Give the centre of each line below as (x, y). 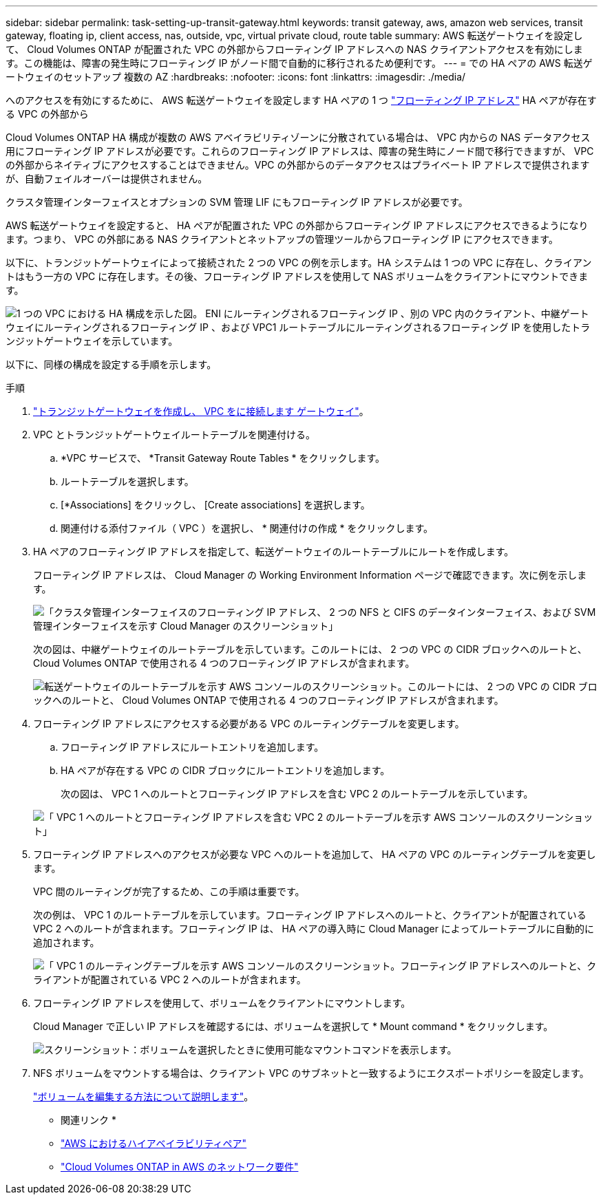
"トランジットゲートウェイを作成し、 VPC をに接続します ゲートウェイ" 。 (201, 411)
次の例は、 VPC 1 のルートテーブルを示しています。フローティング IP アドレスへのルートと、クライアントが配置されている (310, 915)
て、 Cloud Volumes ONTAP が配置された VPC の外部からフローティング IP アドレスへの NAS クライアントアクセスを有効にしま (294, 49)
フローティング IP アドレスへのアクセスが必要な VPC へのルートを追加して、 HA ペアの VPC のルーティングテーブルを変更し (315, 854)
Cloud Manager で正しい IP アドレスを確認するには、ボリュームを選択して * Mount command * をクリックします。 (293, 1026)
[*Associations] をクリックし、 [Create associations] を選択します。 (215, 505)
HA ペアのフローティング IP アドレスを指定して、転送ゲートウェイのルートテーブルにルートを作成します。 (274, 551)
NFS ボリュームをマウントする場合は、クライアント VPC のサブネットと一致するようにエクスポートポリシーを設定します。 (311, 1073)
